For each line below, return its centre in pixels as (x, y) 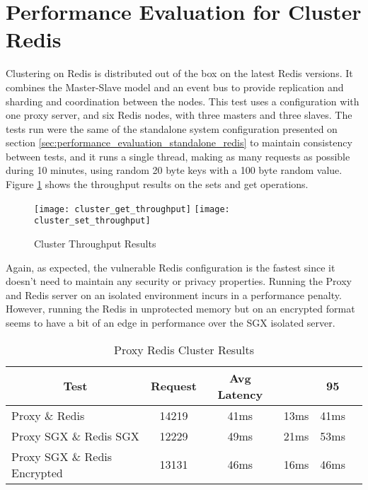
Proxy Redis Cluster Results (184, 349)
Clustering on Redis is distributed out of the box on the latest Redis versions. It (179, 73)
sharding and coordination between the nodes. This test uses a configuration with (183, 101)
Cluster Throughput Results (95, 243)
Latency (240, 394)
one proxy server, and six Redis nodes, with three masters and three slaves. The (179, 115)
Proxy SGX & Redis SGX (75, 436)
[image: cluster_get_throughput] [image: (132, 209)
